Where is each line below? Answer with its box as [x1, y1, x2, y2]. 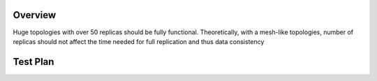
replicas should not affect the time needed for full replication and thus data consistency [13, 37, 265, 45]
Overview [13, 9, 57, 21]
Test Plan [13, 56, 54, 68]
